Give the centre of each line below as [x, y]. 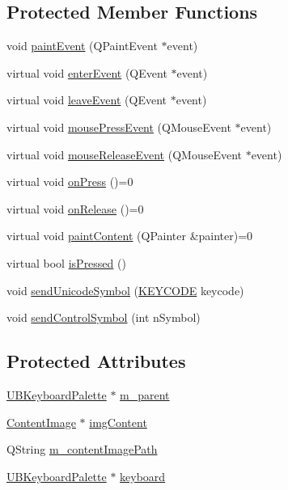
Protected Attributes [96, 361]
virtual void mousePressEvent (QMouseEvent [119, 127]
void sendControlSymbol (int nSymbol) [104, 317]
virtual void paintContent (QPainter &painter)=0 [130, 236]
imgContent [118, 422]
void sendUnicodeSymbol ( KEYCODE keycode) [125, 290]
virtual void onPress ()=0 [70, 182]
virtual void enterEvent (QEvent [87, 72]
